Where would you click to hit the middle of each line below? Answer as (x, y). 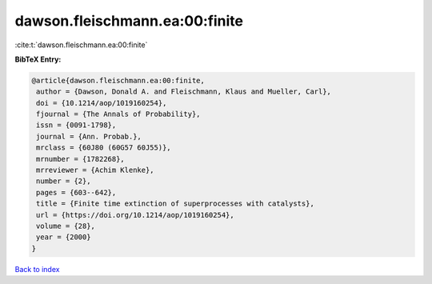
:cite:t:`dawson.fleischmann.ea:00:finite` (81, 45)
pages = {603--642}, (76, 192)
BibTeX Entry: (38, 59)
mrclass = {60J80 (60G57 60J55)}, (104, 148)
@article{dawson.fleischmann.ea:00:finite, (118, 80)
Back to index (37, 269)
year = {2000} (64, 237)
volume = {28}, (66, 226)
